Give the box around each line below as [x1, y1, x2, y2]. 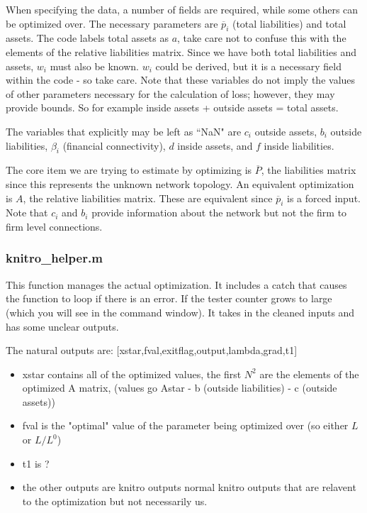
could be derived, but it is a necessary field [155, 58, 341, 73]
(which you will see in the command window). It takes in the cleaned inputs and [6, 304, 355, 319]
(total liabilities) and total [232, 16, 346, 31]
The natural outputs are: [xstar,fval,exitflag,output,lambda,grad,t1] [6, 343, 298, 358]
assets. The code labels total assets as [6, 31, 169, 45]
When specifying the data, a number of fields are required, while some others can [6, 2, 358, 16]
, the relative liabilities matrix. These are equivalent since [23, 190, 273, 205]
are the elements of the [259, 366, 359, 381]
